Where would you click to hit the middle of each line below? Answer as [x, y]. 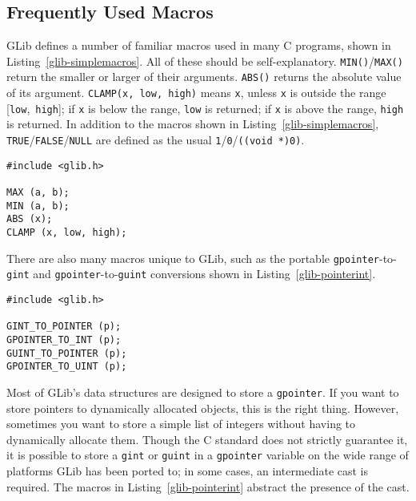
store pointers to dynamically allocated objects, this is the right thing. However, [203, 408]
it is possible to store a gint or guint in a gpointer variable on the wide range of [208, 455]
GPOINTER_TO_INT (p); [64, 339]
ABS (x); [30, 219]
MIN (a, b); [38, 206]
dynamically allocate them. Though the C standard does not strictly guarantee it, [207, 439]
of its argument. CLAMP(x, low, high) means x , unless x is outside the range [196, 93]
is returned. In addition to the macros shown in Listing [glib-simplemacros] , [193, 124]
